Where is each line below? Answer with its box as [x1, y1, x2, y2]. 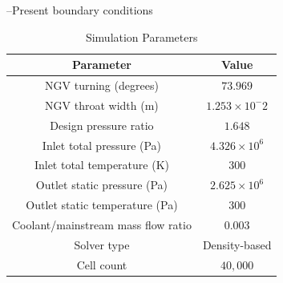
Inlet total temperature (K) [34, 156, 169, 173]
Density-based [202, 236, 272, 253]
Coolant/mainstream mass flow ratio [12, 216, 192, 232]
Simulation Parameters [85, 28, 198, 45]
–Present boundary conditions [6, 2, 153, 18]
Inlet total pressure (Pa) [42, 136, 162, 153]
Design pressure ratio [50, 116, 154, 133]
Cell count [76, 256, 127, 273]
